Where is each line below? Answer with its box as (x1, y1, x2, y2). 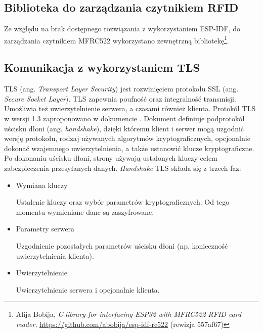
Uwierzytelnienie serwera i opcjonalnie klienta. (16, 284, 160, 295)
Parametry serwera (16, 223, 74, 234)
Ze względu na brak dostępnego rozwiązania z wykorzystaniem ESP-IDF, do (4, 23, 240, 34)
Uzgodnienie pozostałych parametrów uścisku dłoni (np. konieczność (16, 240, 228, 251)
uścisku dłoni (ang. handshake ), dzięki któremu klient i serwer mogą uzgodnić (4, 123, 244, 133)
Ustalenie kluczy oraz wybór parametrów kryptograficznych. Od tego (16, 197, 230, 207)
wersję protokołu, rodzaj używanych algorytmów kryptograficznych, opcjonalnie (4, 133, 250, 144)
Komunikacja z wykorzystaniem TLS (4, 60, 200, 75)
